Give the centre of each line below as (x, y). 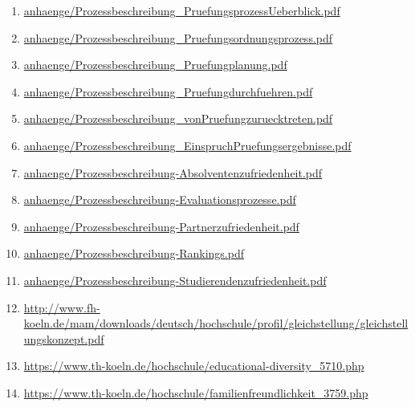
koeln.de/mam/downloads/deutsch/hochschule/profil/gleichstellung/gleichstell (216, 323)
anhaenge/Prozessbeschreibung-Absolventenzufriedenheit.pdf (173, 172)
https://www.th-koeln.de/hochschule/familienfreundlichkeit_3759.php (196, 392)
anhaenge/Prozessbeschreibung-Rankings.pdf (134, 253)
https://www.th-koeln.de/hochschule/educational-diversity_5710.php (194, 366)
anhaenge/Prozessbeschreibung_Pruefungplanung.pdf (155, 65)
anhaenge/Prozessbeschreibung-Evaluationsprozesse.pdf (160, 199)
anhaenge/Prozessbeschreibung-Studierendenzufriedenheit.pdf (175, 280)
